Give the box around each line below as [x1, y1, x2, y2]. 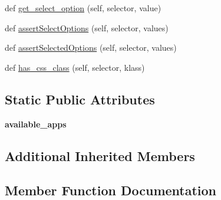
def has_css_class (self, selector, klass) [5, 61, 145, 73]
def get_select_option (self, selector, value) [5, 2, 161, 14]
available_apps [5, 117, 67, 130]
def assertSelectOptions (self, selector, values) [5, 21, 169, 34]
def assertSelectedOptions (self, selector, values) [5, 41, 177, 54]
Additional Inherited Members [5, 146, 195, 165]
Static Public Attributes [5, 90, 155, 108]
